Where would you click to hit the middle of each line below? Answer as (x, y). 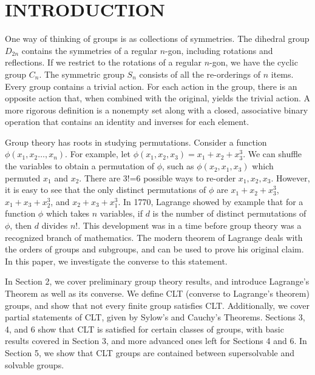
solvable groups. (35, 364)
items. (282, 74)
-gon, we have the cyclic (254, 62)
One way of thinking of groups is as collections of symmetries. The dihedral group (157, 39)
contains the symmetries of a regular (89, 50)
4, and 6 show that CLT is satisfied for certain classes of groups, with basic (144, 329)
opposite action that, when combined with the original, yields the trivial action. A (158, 98)
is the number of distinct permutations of (229, 213)
